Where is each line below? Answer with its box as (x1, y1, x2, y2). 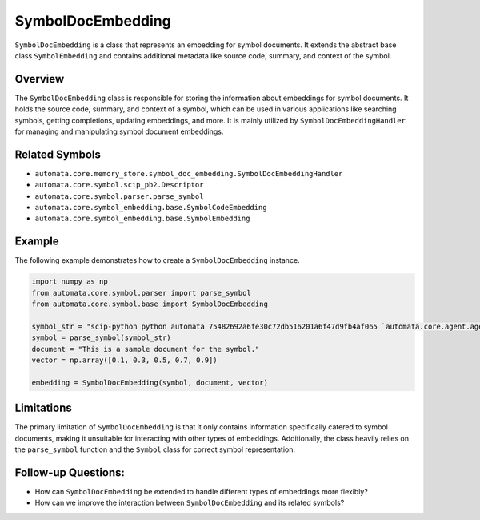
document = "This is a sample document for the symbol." (31, 345, 260, 353)
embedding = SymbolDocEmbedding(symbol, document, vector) (31, 377, 268, 387)
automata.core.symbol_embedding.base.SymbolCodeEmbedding (34, 203, 267, 212)
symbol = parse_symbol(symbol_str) (31, 333, 171, 342)
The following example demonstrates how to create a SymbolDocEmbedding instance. (14, 256, 300, 265)
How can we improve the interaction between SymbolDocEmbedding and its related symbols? (34, 498, 345, 508)
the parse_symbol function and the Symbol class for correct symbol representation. (14, 445, 296, 454)
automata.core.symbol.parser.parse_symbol (34, 191, 204, 200)
